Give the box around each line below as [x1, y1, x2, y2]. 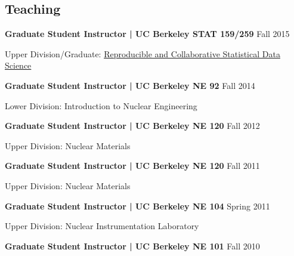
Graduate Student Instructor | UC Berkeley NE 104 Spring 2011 [5, 199, 270, 212]
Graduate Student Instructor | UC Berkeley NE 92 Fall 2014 [5, 79, 255, 91]
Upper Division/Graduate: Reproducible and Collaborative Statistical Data [5, 47, 280, 60]
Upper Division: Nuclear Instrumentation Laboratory [5, 220, 199, 232]
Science [5, 59, 32, 72]
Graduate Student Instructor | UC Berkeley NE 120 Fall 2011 [5, 159, 260, 172]
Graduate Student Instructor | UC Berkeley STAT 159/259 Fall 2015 [5, 27, 290, 40]
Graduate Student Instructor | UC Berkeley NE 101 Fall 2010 [5, 239, 260, 252]
